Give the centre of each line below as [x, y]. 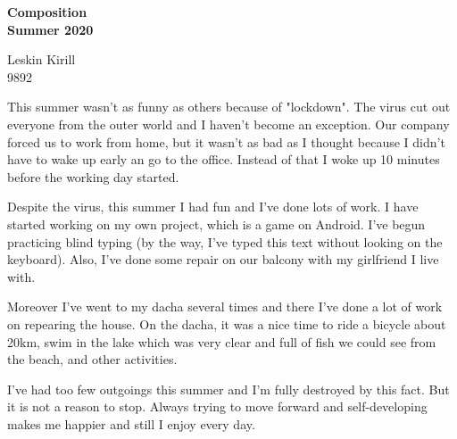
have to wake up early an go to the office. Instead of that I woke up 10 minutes [224, 159]
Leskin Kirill [42, 59]
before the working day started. [93, 176]
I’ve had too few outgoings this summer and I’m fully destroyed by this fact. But [228, 389]
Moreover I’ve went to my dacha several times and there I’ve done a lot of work [225, 306]
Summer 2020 [50, 29]
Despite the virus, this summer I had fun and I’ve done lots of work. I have [213, 207]
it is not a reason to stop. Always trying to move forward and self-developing [217, 406]
